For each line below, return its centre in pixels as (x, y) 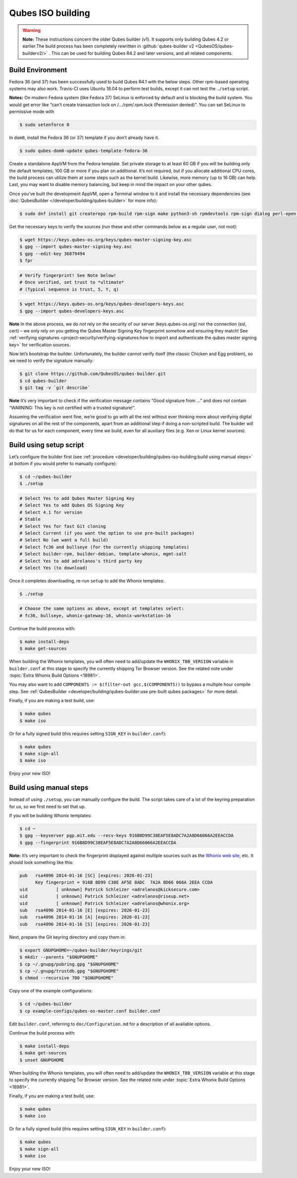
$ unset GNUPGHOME (42, 1060)
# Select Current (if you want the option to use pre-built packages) (107, 533)
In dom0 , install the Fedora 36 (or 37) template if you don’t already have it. (84, 138)
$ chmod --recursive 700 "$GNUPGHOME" (67, 978)
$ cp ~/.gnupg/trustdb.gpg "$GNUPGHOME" (69, 971)
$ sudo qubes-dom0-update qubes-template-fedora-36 (84, 151)
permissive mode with (32, 112)
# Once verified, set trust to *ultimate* (72, 282)
